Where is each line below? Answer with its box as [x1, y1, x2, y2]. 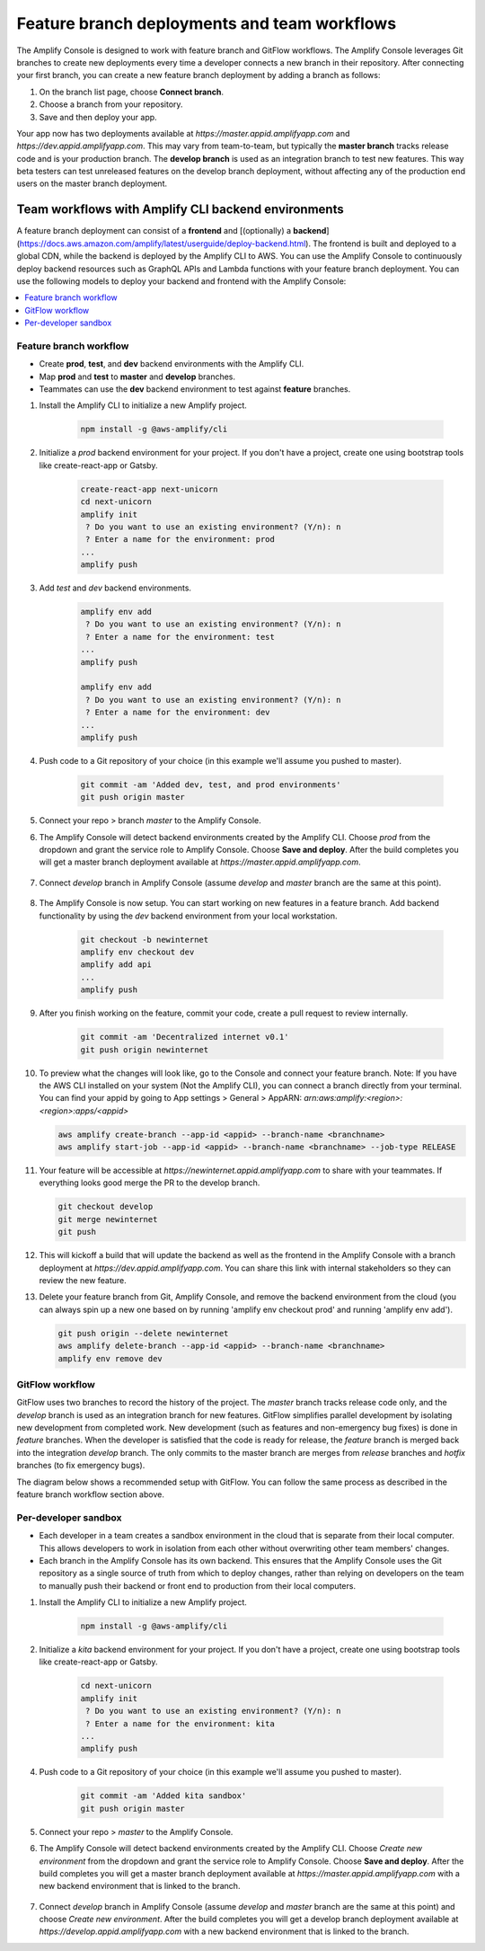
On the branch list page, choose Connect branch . [39, 86, 225, 97]
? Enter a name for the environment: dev [85, 707, 270, 718]
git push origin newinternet [80, 1044, 209, 1055]
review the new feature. [39, 1275, 128, 1285]
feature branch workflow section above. [16, 1489, 165, 1500]
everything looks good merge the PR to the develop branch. [39, 1177, 260, 1188]
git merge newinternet [57, 1214, 158, 1224]
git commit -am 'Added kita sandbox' [80, 1791, 247, 1801]
